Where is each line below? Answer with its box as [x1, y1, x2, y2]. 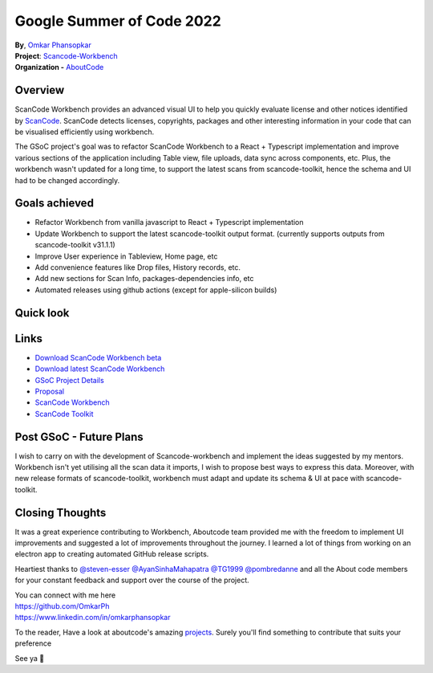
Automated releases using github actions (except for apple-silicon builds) [34, 285, 277, 295]
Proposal [34, 386, 64, 396]
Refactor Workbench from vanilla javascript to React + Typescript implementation [34, 218, 304, 227]
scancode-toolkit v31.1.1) [34, 240, 115, 250]
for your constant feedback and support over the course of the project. [14, 575, 250, 585]
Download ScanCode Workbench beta [34, 353, 162, 362]
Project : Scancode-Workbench [14, 51, 118, 60]
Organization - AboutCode [14, 63, 104, 72]
